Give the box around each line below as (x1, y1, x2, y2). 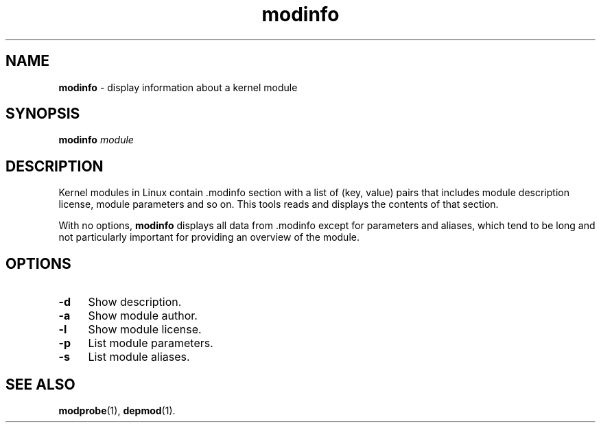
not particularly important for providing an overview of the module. (58, 231, 360, 243)
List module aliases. (88, 350, 190, 364)
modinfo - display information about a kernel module (58, 81, 298, 93)
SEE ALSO (5, 375, 75, 393)
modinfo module (58, 134, 134, 146)
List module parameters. (88, 336, 213, 350)
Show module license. (88, 322, 202, 337)
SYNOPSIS (5, 105, 80, 123)
